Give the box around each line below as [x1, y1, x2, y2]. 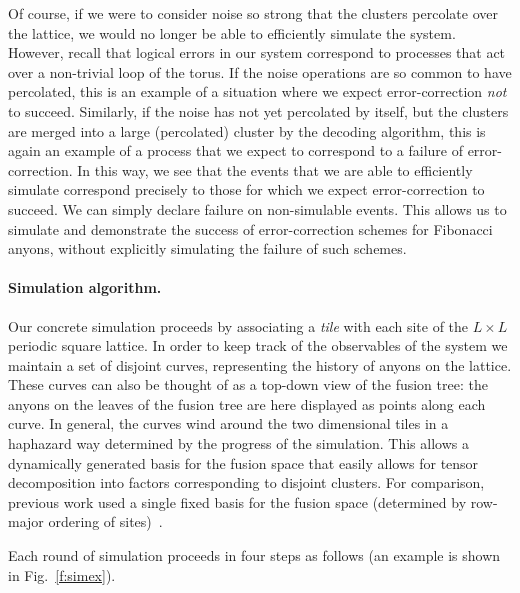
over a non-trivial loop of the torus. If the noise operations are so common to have [8, 61, 512, 82]
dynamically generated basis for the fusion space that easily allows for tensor [8, 452, 479, 473]
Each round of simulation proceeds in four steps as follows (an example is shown [8, 545, 501, 566]
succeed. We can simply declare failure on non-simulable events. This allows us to [8, 198, 507, 219]
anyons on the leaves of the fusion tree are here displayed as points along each [8, 393, 486, 414]
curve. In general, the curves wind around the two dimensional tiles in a [8, 413, 449, 434]
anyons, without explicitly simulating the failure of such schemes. [8, 238, 407, 259]
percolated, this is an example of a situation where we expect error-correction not [8, 81, 507, 102]
